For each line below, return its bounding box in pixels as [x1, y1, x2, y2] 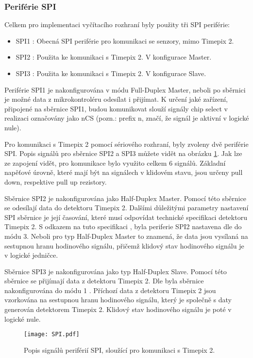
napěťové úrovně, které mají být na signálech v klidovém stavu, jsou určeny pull [4, 167, 243, 177]
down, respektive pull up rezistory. [4, 176, 107, 187]
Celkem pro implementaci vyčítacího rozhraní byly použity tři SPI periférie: [4, 19, 230, 30]
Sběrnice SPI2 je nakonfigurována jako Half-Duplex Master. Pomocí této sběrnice [4, 193, 246, 203]
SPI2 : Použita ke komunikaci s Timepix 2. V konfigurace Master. [16, 52, 212, 62]
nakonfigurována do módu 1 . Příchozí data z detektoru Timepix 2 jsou [4, 285, 216, 295]
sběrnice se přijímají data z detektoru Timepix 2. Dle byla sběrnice [4, 276, 204, 286]
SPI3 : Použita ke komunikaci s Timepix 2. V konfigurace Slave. [16, 68, 206, 78]
